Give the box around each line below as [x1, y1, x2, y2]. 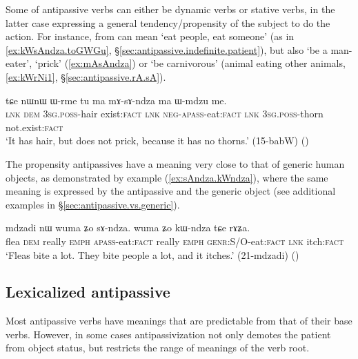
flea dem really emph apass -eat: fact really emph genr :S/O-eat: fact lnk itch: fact [6, 233, 344, 248]
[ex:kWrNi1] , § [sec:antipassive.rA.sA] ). [6, 69, 166, 84]
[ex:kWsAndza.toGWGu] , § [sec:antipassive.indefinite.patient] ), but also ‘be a [6, 42, 328, 57]
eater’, [6, 56, 32, 70]
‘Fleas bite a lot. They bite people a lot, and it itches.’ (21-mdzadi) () [6, 247, 299, 262]
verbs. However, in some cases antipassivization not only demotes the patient [6, 327, 331, 341]
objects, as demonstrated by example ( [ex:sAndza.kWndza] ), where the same [6, 170, 328, 184]
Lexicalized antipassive [6, 281, 170, 302]
